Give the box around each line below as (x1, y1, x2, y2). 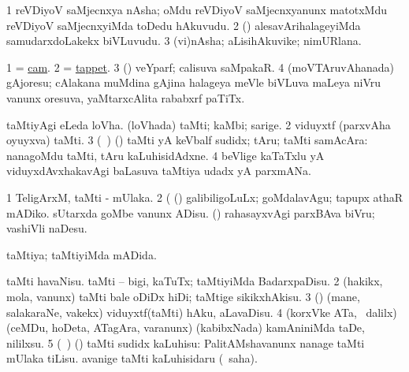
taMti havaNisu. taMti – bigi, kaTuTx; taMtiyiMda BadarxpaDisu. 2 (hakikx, (6, 273, 383, 289)
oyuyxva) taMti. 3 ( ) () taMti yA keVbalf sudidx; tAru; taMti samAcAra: (6, 132, 368, 148)
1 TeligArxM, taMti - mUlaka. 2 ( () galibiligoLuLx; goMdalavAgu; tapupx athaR (6, 188, 403, 205)
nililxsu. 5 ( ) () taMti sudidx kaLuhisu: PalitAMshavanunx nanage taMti (6, 334, 365, 351)
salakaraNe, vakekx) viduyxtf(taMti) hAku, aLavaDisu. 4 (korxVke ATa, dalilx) (6, 303, 397, 320)
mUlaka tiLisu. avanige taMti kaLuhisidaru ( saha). (6, 350, 258, 366)
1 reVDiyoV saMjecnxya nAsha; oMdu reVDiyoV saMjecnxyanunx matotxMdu (6, 2, 387, 17)
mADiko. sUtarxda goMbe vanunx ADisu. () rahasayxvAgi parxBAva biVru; (6, 204, 375, 221)
